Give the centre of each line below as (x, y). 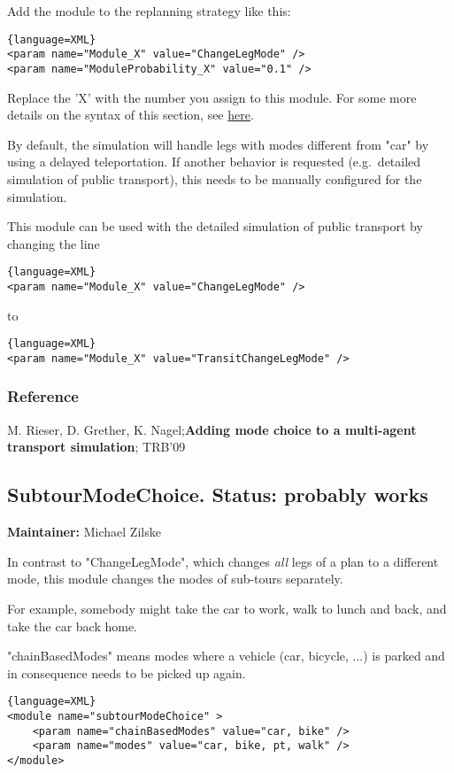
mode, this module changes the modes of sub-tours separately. (175, 579)
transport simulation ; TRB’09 (96, 447)
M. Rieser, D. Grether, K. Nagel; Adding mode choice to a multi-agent (212, 429)
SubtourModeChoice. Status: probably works (218, 495)
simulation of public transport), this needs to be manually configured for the (215, 178)
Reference (43, 396)
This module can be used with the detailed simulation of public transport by (215, 226)
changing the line (54, 243)
